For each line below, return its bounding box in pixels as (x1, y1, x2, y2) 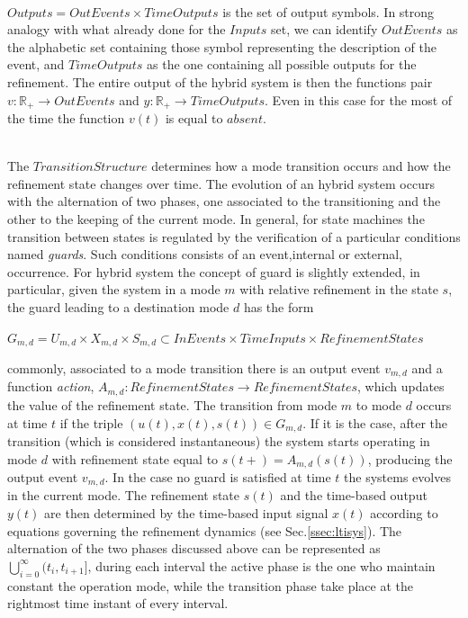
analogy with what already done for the (7, 20, 226, 39)
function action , (7, 377, 94, 396)
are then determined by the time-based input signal (44, 504, 328, 523)
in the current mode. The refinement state (7, 486, 240, 505)
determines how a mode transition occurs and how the (151, 157, 451, 175)
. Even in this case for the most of (265, 90, 453, 109)
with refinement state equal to (51, 449, 219, 468)
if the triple (59, 413, 123, 432)
